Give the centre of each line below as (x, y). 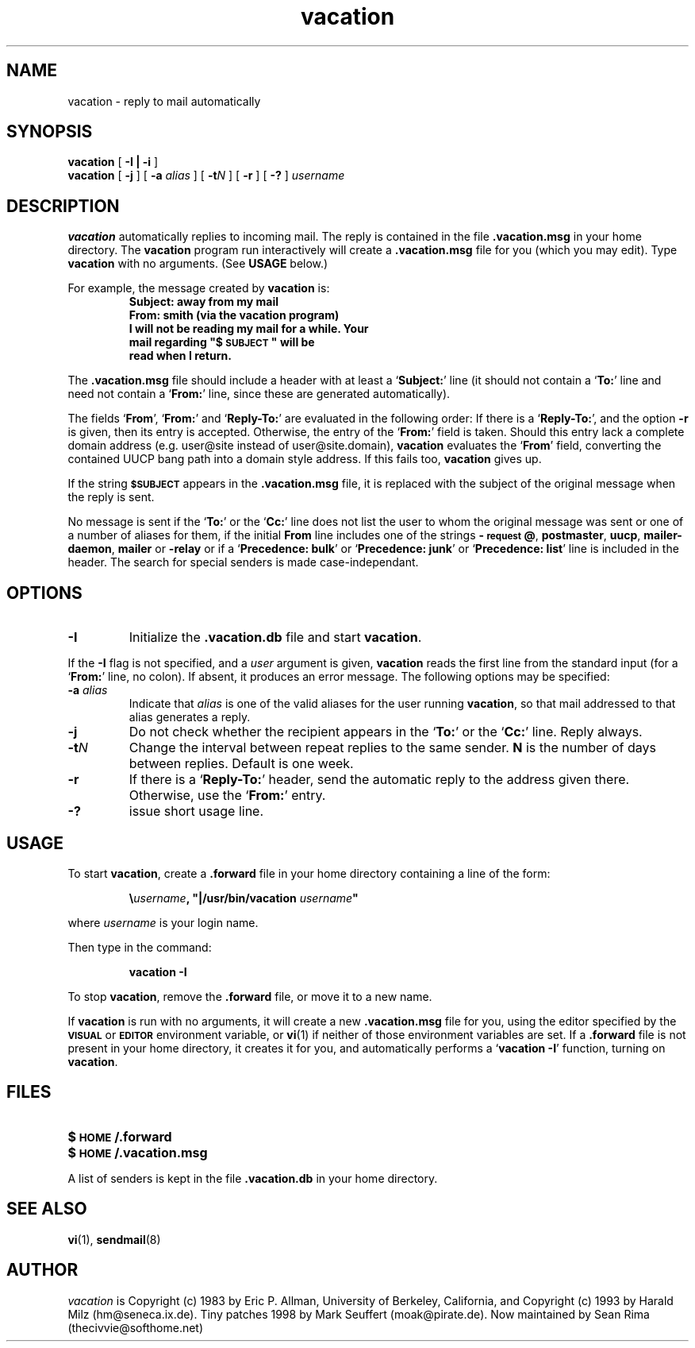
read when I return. (180, 356)
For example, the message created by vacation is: (199, 288)
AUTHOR (42, 1270)
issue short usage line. (196, 811)
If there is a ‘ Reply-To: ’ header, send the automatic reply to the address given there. (379, 780)
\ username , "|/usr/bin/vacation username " (244, 898)
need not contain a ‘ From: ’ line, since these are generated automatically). (259, 394)
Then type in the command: (140, 947)
